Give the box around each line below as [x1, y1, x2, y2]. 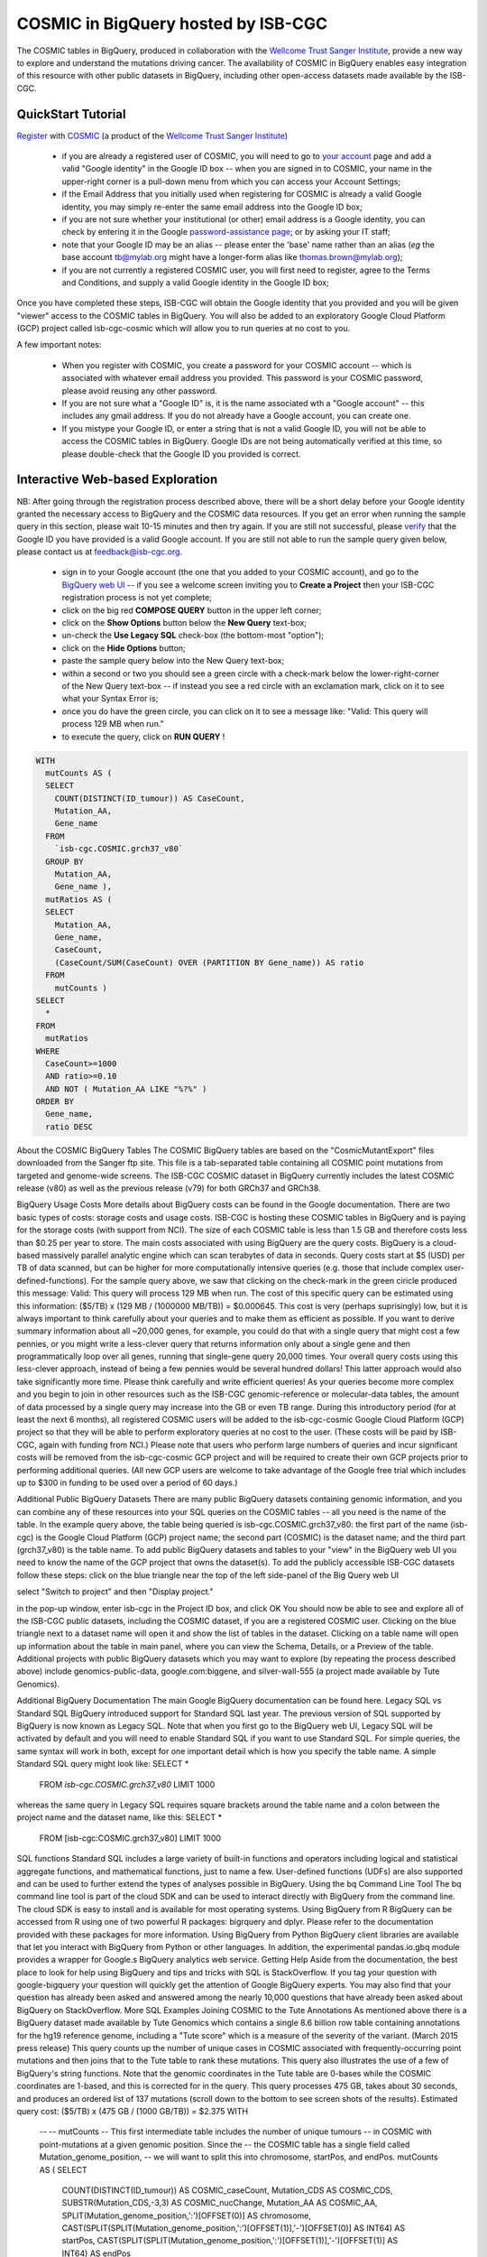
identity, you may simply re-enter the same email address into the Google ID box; [61, 201, 363, 212]
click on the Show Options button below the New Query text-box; [61, 618, 307, 628]
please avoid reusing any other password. [61, 385, 218, 396]
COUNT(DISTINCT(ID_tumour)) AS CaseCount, [54, 793, 245, 803]
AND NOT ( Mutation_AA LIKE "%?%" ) [45, 1083, 207, 1094]
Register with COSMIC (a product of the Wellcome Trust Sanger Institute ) [16, 130, 289, 141]
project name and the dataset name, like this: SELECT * [16, 1812, 223, 1823]
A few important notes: [16, 339, 102, 350]
